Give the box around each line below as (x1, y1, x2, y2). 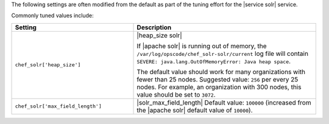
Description (136, 23, 172, 32)
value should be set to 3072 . (136, 90, 216, 98)
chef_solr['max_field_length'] (15, 103, 102, 109)
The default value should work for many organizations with (136, 67, 306, 76)
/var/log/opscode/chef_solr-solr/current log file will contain (136, 49, 309, 58)
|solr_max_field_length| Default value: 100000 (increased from (136, 98, 311, 106)
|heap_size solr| (136, 31, 182, 40)
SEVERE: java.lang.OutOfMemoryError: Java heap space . (136, 57, 291, 65)
